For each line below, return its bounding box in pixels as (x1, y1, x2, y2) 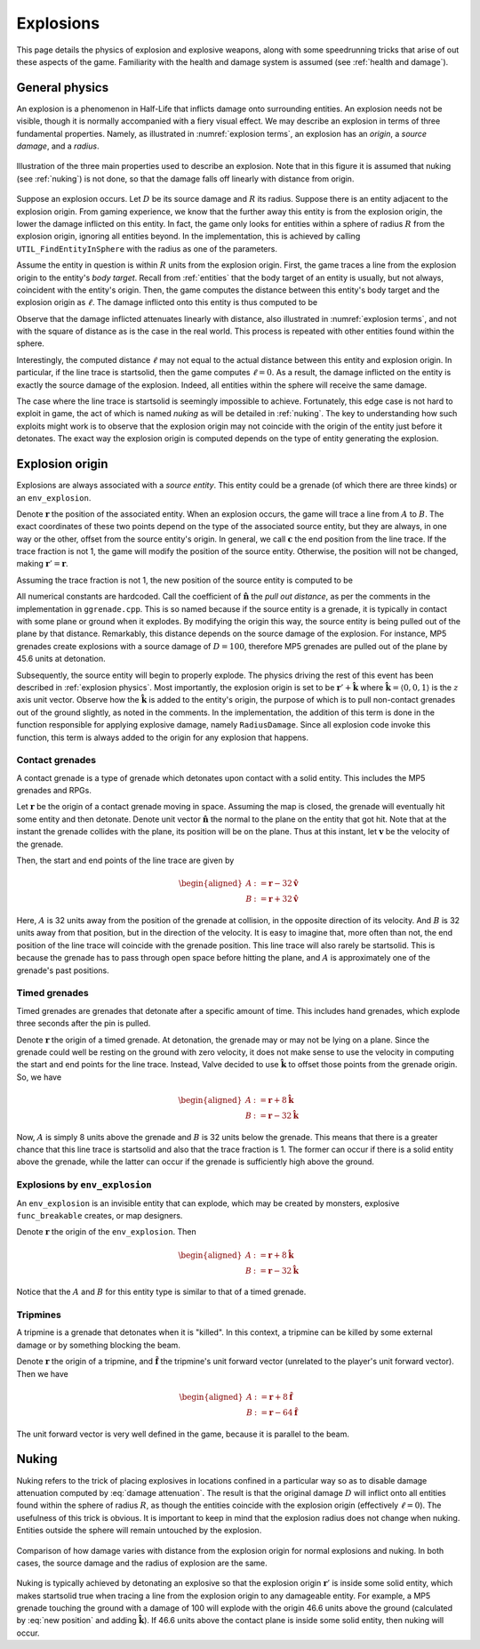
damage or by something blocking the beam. (16, 1339, 181, 1350)
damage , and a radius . (16, 141, 100, 151)
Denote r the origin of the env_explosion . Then (16, 1227, 196, 1237)
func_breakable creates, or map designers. (16, 1210, 183, 1220)
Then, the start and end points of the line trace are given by (16, 855, 235, 866)
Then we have (16, 1368, 68, 1379)
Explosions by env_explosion (16, 1178, 152, 1191)
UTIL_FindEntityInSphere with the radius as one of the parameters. (16, 243, 277, 253)
